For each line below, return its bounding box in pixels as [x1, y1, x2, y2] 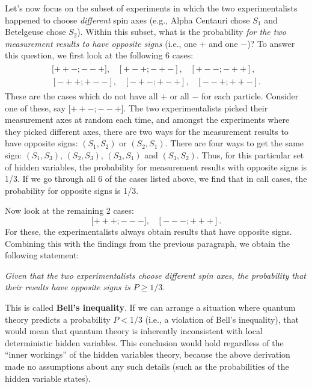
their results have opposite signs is [5, 281, 130, 293]
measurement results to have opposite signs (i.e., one [5, 37, 197, 49]
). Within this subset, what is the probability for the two [77, 25, 286, 38]
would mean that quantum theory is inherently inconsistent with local [5, 325, 263, 337]
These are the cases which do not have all [5, 90, 158, 102]
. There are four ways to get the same [165, 137, 304, 149]
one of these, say [5, 101, 66, 114]
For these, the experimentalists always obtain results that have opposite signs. [5, 225, 292, 237]
